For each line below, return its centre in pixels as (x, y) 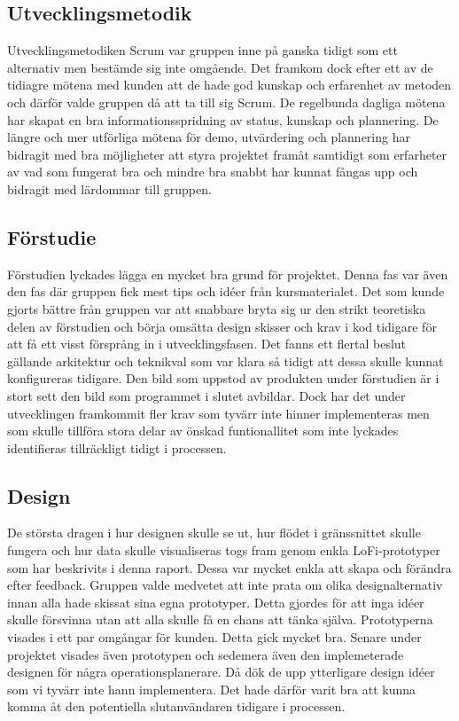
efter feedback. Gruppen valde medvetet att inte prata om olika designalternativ (225, 585)
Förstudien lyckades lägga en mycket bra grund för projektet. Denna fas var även (228, 274)
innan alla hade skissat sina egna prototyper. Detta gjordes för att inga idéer (216, 602)
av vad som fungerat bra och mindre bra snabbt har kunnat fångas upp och (213, 172)
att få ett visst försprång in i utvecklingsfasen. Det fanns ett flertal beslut (207, 344)
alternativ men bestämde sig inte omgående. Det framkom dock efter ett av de (220, 67)
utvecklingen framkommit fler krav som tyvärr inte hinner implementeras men (218, 413)
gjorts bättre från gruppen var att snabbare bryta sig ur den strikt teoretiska (217, 308)
